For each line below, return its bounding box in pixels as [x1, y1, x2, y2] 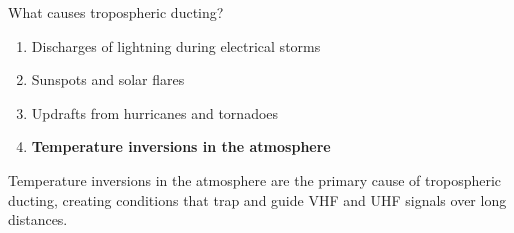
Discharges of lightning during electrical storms [31, 35, 321, 56]
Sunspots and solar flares [31, 69, 185, 90]
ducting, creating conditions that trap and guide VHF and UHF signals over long [8, 189, 507, 210]
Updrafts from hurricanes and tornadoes [31, 102, 279, 123]
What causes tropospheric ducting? [8, 2, 224, 22]
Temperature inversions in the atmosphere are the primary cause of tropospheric [8, 169, 502, 190]
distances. [8, 209, 68, 230]
